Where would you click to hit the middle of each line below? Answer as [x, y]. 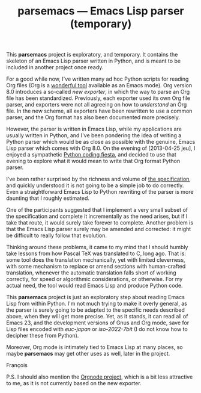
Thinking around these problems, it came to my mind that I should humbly [97, 247]
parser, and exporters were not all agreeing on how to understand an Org [97, 105]
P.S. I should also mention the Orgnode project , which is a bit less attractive [100, 377]
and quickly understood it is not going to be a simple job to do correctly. [95, 185]
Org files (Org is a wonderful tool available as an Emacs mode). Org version [99, 85]
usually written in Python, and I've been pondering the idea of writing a [94, 135]
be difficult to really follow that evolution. [56, 235]
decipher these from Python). [43, 336]
